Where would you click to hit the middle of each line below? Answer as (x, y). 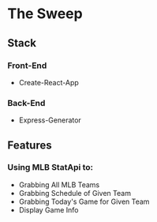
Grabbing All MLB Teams (59, 184)
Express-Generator (50, 120)
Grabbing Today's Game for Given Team (84, 201)
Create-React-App (49, 82)
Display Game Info (49, 209)
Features (30, 145)
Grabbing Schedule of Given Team (75, 193)
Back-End (26, 103)
